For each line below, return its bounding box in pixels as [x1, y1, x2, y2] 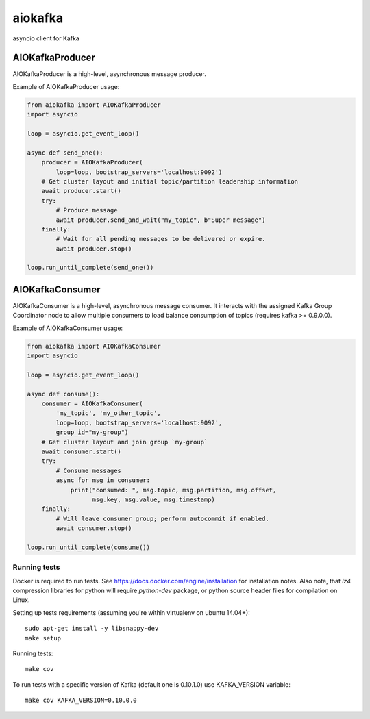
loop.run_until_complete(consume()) [27, 543, 151, 551]
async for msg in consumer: [56, 477, 151, 484]
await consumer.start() [41, 448, 121, 455]
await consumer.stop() [56, 525, 133, 532]
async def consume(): [27, 390, 100, 398]
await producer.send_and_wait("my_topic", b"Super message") [56, 216, 266, 224]
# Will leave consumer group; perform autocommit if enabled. [56, 514, 270, 522]
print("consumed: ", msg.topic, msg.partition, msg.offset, [70, 486, 277, 494]
